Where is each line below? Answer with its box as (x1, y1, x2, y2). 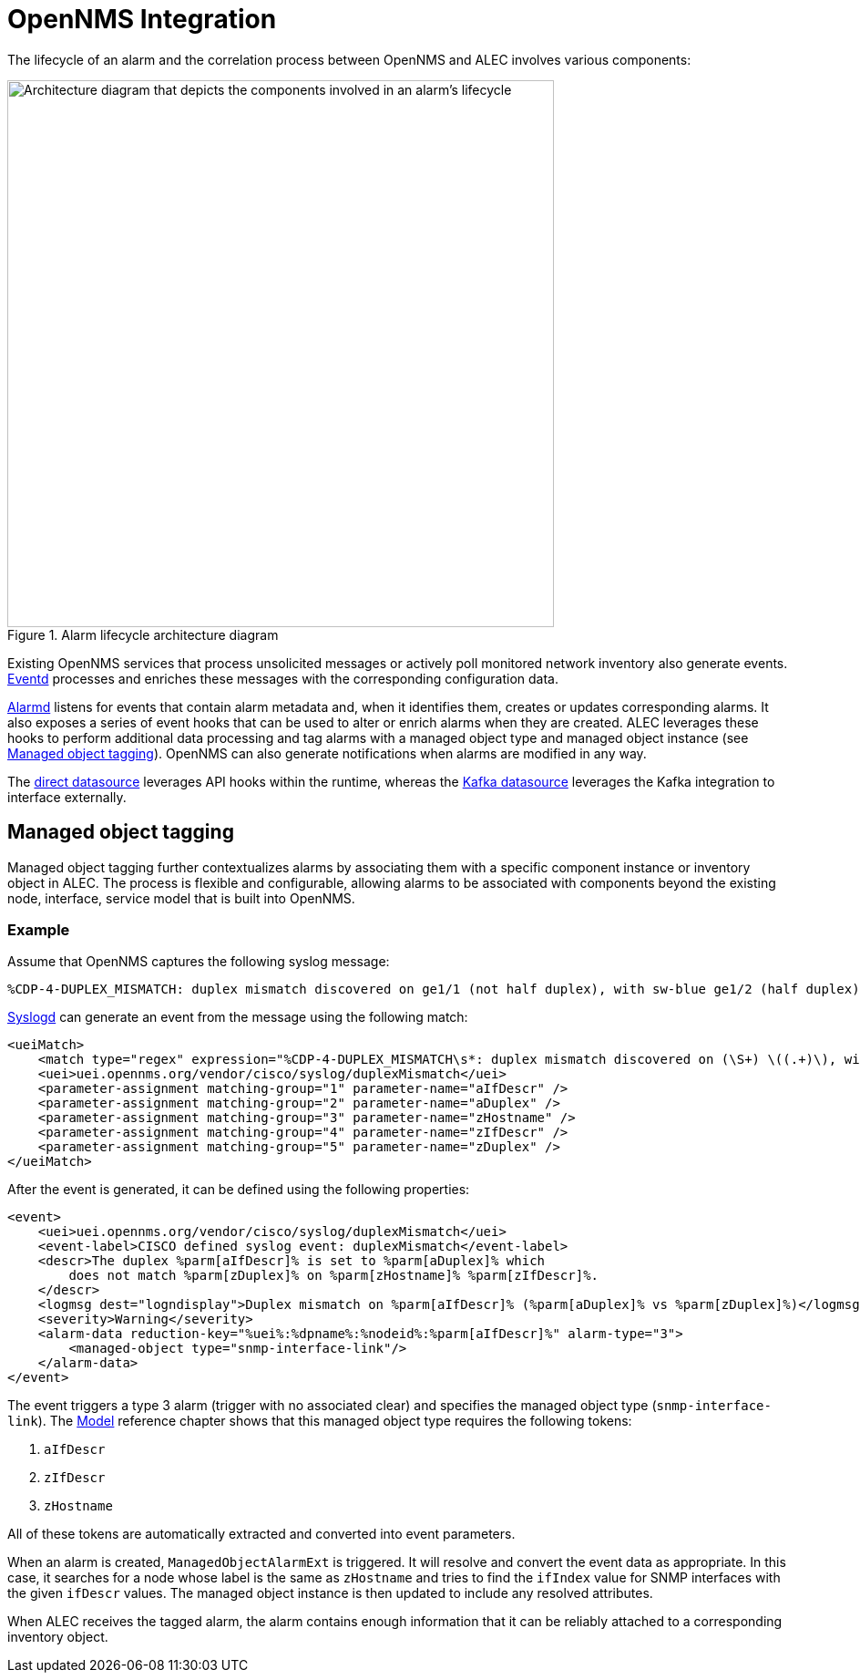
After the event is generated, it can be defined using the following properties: (7, 1181, 470, 1198)
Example (7, 920, 70, 939)
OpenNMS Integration (7, 4, 277, 35)
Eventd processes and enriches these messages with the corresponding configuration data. (7, 670, 558, 686)
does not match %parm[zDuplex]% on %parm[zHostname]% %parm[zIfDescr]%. (68, 1268, 599, 1283)
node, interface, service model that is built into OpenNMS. (7, 890, 355, 906)
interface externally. (7, 788, 127, 805)
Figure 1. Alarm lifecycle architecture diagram (7, 626, 279, 643)
